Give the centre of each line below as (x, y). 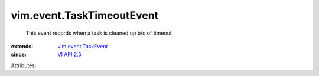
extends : (22, 46)
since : (19, 54)
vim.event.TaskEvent (83, 46)
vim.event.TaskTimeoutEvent (85, 15)
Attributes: (24, 65)
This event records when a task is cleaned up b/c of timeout (99, 33)
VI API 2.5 (70, 54)
